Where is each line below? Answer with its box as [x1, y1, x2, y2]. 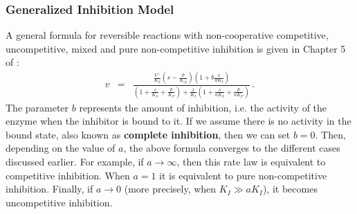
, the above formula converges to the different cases [123, 141, 340, 155]
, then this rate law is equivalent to [176, 154, 326, 169]
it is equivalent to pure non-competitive [159, 168, 327, 182]
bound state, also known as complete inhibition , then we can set [6, 127, 291, 141]
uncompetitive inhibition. [6, 195, 113, 209]
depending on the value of [6, 141, 116, 155]
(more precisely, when [124, 181, 217, 196]
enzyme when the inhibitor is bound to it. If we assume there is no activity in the [6, 114, 351, 128]
